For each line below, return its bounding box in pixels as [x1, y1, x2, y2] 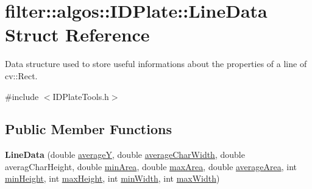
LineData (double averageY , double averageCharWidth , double [5, 148, 245, 161]
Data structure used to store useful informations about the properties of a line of [5, 57, 307, 70]
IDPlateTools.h [52, 90, 109, 102]
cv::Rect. [5, 69, 38, 82]
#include [5, 90, 39, 102]
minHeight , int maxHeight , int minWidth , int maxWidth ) [5, 172, 220, 185]
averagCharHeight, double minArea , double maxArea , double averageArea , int [5, 160, 297, 173]
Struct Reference [5, 22, 150, 47]
